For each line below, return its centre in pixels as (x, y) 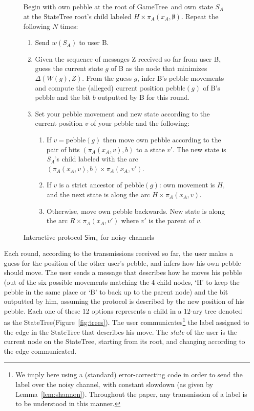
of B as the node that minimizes (159, 68)
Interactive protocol (53, 237)
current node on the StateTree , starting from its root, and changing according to (125, 341)
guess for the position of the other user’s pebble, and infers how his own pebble (123, 263)
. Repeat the (200, 16)
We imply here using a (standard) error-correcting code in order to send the (129, 375)
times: (69, 26)
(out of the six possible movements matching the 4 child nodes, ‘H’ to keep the (122, 282)
